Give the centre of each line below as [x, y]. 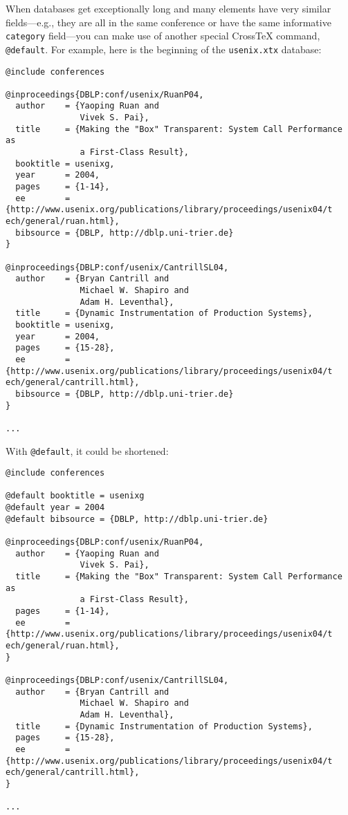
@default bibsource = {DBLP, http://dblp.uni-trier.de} [137, 519]
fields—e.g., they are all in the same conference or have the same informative [168, 22]
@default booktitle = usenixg [75, 496]
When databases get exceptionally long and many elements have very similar [168, 8]
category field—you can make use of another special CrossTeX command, [163, 36]
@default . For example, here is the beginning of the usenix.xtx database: [164, 49]
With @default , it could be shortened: [87, 450]
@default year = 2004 [55, 508]
